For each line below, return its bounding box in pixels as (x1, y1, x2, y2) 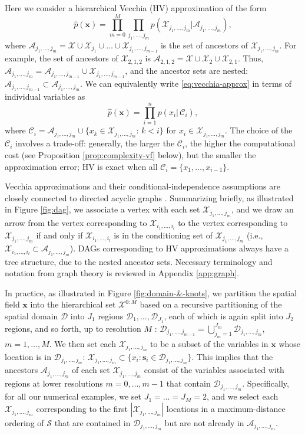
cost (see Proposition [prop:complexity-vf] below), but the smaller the (5, 149, 256, 161)
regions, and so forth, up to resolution (5, 322, 141, 334)
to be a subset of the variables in (150, 337, 268, 349)
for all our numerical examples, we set (5, 390, 142, 403)
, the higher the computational (185, 137, 296, 149)
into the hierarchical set (30, 298, 116, 310)
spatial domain (5, 309, 58, 322)
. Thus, (237, 52, 264, 64)
